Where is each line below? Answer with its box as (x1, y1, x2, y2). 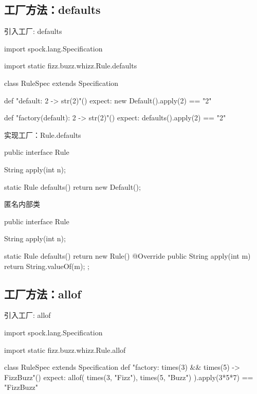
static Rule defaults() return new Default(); (4, 181, 141, 192)
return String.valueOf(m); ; (4, 260, 89, 271)
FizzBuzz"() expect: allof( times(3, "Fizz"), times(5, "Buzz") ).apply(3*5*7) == (4, 371, 253, 382)
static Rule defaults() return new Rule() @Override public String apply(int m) (4, 250, 251, 261)
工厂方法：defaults (4, 2, 101, 17)
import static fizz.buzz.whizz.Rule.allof (4, 344, 126, 355)
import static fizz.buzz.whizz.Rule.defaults (4, 60, 137, 71)
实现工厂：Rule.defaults (4, 129, 81, 140)
